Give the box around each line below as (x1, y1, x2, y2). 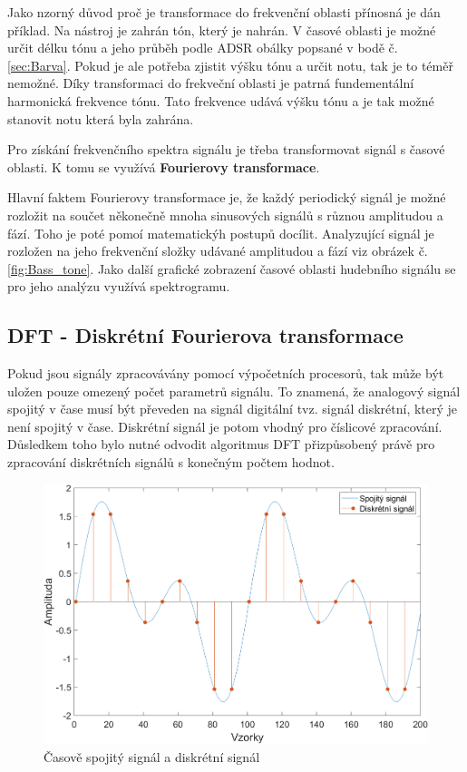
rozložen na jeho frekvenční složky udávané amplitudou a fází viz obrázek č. (7, 241, 428, 260)
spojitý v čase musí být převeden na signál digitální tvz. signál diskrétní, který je (7, 399, 458, 418)
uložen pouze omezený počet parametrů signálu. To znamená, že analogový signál (7, 381, 461, 400)
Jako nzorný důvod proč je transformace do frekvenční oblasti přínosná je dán (7, 3, 441, 21)
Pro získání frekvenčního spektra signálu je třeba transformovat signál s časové (7, 140, 445, 159)
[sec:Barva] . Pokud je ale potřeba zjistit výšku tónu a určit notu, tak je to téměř (7, 55, 453, 74)
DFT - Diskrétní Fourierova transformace (7, 321, 404, 349)
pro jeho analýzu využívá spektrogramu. (7, 277, 230, 296)
